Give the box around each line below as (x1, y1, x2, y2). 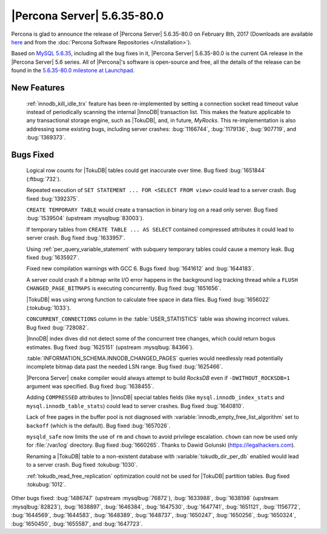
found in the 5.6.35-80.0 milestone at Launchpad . (11, 67, 135, 74)
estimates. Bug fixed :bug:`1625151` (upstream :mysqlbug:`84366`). (26, 343, 194, 351)
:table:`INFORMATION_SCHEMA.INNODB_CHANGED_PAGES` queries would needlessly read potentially (26, 355, 283, 362)
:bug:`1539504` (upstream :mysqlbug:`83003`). (26, 215, 144, 222)
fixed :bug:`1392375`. (26, 195, 80, 202)
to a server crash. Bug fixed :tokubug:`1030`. (26, 461, 138, 469)
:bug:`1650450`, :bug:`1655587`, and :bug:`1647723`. (11, 520, 143, 527)
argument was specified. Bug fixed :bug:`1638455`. (26, 382, 154, 390)
